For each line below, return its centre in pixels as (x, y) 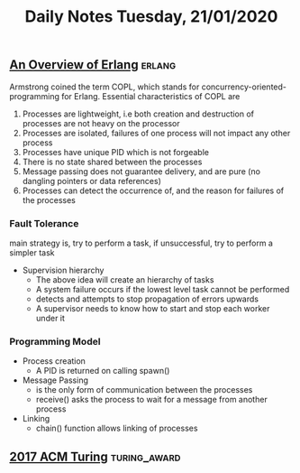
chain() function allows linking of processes (117, 428)
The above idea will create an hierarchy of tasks (125, 279)
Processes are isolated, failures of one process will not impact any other (156, 133)
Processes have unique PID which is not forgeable (116, 152)
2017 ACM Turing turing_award (95, 456)
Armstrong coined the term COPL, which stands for (105, 87)
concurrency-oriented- (244, 87)
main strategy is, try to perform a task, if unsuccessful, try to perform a (141, 243)
